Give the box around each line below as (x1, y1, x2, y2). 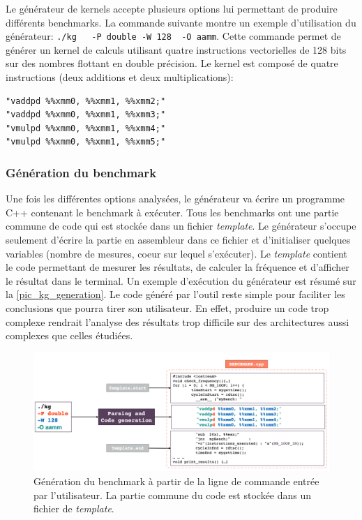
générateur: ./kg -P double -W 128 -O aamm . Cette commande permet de (6, 29, 341, 43)
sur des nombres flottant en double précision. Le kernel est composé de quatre (6, 56, 338, 70)
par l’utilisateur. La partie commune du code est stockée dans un (33, 487, 312, 502)
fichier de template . (33, 501, 114, 516)
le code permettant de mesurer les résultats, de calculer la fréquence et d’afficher (6, 260, 349, 274)
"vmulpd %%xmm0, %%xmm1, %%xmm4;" (6, 123, 166, 133)
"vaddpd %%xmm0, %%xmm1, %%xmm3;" (6, 110, 166, 120)
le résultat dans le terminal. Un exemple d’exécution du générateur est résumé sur (6, 273, 356, 288)
